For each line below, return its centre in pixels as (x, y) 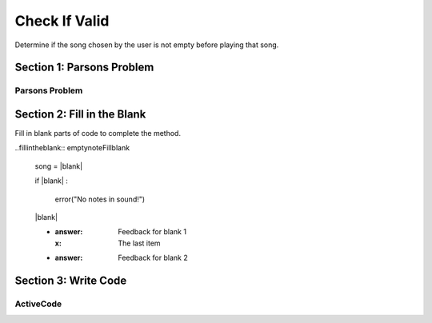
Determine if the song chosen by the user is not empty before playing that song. (147, 45)
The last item (139, 243)
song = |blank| (59, 166)
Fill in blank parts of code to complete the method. (98, 134)
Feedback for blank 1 (152, 232)
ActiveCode (38, 304)
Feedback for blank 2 (153, 258)
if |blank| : (51, 181)
